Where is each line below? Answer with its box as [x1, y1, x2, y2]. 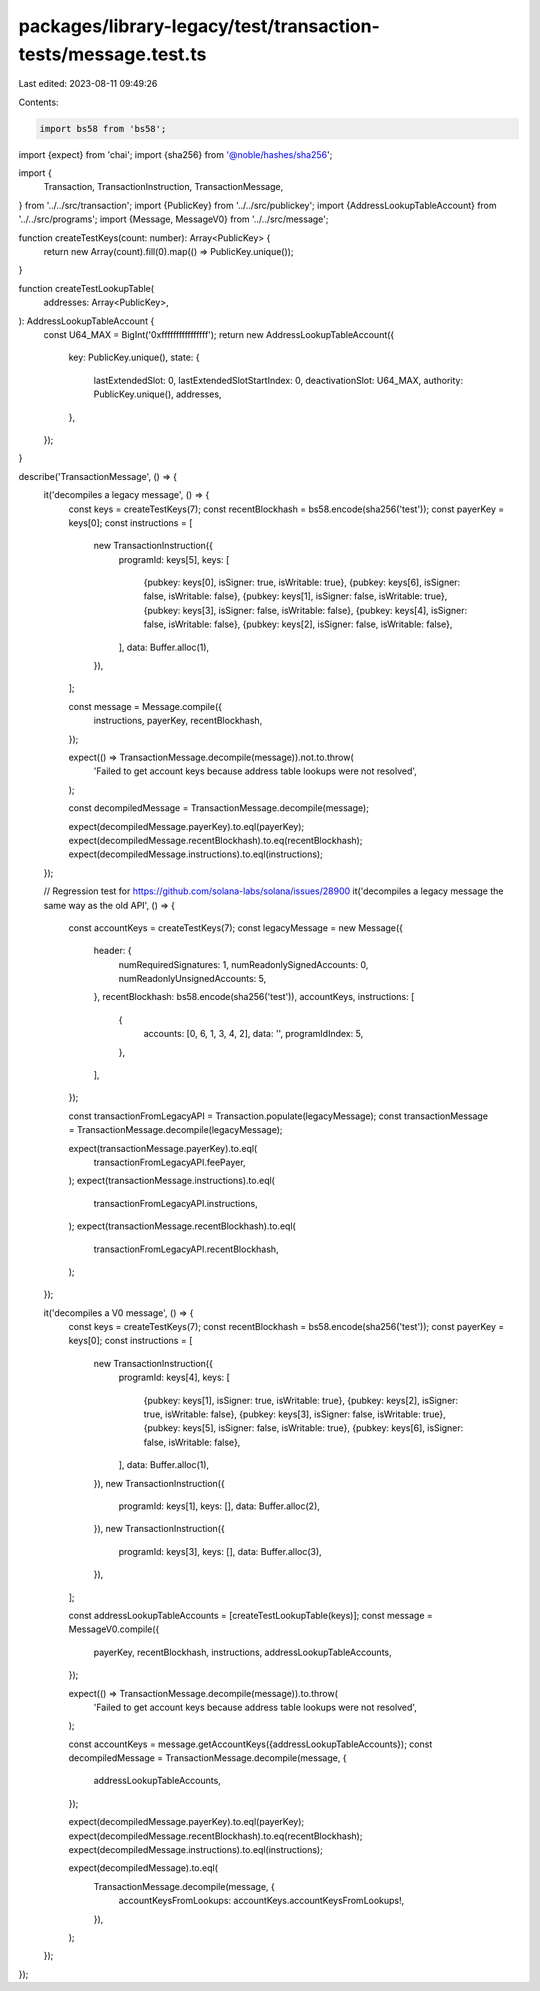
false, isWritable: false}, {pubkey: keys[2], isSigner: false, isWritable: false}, [143, 618, 453, 630]
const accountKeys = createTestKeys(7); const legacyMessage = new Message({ [68, 921, 404, 934]
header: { [93, 945, 132, 957]
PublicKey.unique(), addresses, [93, 388, 222, 400]
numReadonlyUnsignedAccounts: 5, [118, 973, 267, 985]
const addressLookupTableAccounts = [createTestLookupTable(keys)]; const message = [68, 1609, 434, 1621]
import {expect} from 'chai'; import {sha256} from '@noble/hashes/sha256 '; [18, 148, 333, 160]
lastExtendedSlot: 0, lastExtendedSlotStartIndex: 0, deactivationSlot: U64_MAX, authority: [93, 374, 464, 386]
